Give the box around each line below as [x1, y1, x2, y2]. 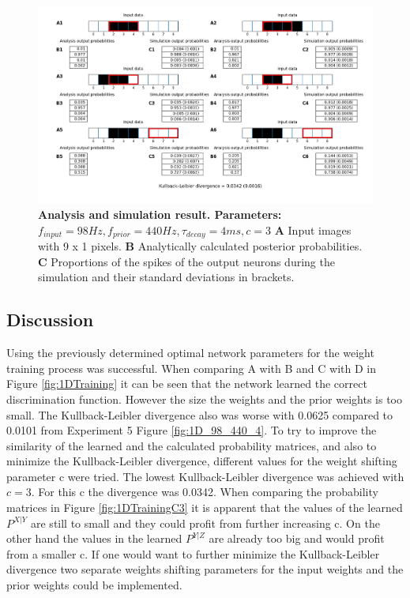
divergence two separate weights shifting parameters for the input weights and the [6, 561, 404, 577]
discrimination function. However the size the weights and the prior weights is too [6, 390, 403, 407]
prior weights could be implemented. [6, 577, 182, 593]
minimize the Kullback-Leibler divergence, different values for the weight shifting [6, 453, 397, 469]
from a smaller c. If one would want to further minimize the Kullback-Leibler [6, 545, 380, 562]
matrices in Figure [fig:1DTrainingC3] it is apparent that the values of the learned [6, 499, 403, 516]
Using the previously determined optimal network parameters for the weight [6, 344, 374, 361]
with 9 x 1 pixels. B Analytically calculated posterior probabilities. [38, 238, 363, 254]
